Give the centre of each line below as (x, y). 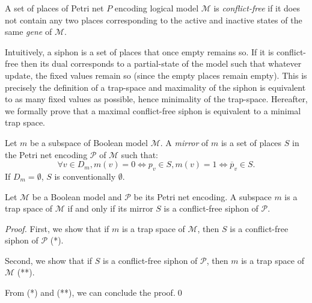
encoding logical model (157, 8)
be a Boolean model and (77, 196)
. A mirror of (184, 142)
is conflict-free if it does (257, 8)
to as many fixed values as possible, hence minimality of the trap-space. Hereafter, (156, 99)
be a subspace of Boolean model (89, 142)
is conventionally (85, 176)
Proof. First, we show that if (57, 228)
